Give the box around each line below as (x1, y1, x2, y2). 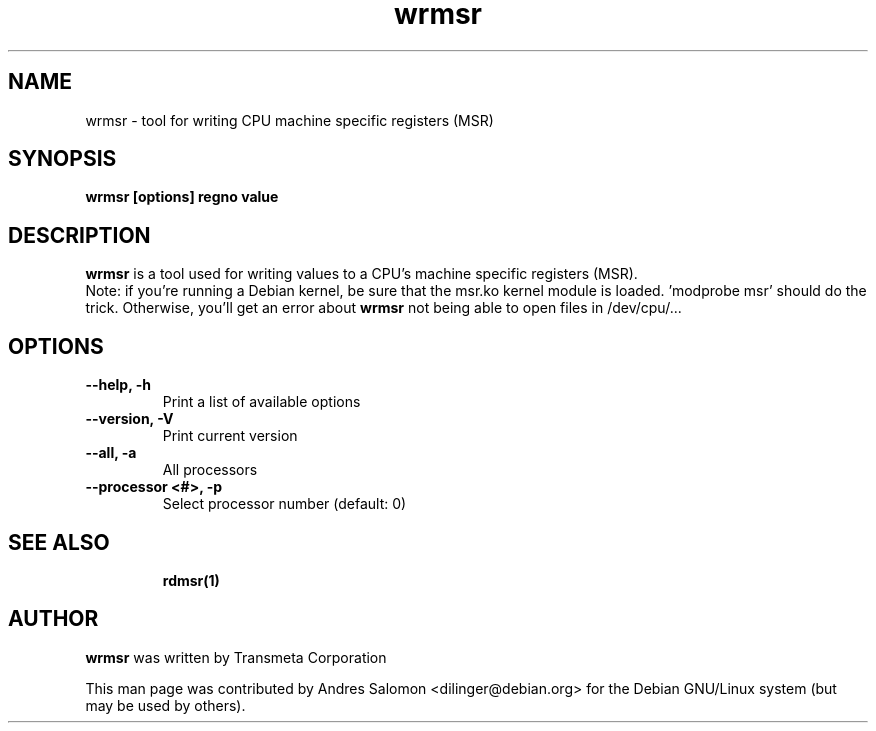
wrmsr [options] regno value (85, 188, 279, 206)
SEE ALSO (8, 529, 110, 555)
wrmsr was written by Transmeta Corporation (85, 648, 387, 666)
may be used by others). (85, 696, 246, 714)
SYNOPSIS (8, 146, 117, 172)
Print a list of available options (162, 393, 361, 411)
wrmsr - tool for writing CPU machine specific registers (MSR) (85, 111, 494, 129)
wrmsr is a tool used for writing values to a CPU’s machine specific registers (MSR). (85, 265, 638, 283)
